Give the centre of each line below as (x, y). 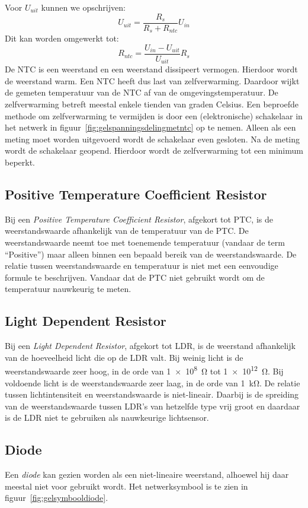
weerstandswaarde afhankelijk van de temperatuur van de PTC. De (127, 231)
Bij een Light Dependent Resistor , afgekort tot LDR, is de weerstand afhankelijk (150, 346)
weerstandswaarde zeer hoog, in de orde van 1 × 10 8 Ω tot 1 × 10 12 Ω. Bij (144, 370)
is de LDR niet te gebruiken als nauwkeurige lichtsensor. (107, 417)
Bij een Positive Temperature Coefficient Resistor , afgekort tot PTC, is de (139, 219)
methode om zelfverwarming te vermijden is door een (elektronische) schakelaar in (154, 115)
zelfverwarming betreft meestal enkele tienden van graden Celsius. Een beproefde (152, 104)
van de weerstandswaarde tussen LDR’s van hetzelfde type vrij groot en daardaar (153, 406)
